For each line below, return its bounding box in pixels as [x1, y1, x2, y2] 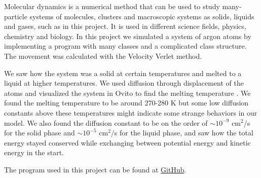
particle [4, 11, 27, 21]
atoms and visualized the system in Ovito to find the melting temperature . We [4, 87, 251, 98]
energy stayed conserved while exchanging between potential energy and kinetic [4, 137, 251, 148]
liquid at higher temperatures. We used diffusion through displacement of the [4, 78, 244, 88]
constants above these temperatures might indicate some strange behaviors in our [4, 107, 257, 118]
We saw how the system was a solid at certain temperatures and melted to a [4, 67, 242, 78]
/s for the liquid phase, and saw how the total [110, 127, 253, 138]
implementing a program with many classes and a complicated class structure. [4, 41, 247, 51]
